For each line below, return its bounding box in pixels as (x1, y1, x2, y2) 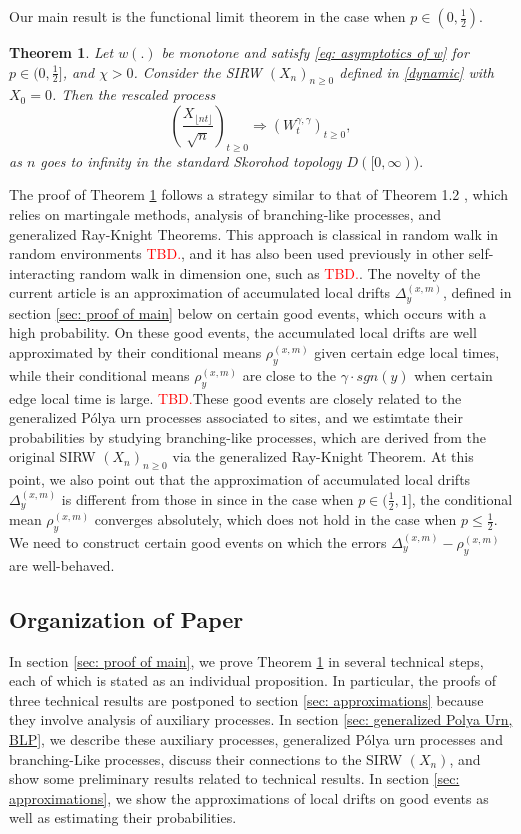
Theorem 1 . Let (9, 42, 114, 62)
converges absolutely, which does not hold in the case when (94, 509, 457, 530)
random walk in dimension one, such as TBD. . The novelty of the (79, 262, 481, 283)
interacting (9, 262, 75, 283)
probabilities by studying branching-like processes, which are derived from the (9, 426, 487, 447)
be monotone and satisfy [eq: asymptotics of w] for (161, 42, 469, 62)
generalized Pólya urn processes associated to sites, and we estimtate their (9, 407, 463, 428)
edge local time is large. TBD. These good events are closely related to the (9, 387, 462, 408)
